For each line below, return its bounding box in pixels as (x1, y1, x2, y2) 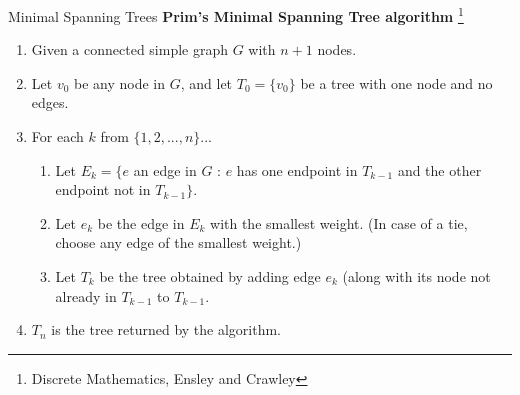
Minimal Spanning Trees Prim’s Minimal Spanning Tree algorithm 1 (8, 3, 464, 26)
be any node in (74, 72, 166, 93)
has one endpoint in (236, 159, 358, 180)
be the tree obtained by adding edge (99, 266, 321, 286)
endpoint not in (55, 179, 151, 200)
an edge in (133, 159, 197, 180)
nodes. (317, 39, 357, 60)
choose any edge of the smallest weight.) (55, 232, 302, 253)
